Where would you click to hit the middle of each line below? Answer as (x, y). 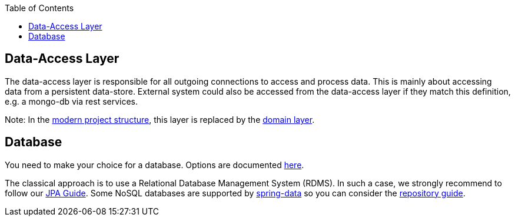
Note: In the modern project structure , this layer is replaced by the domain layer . (160, 119)
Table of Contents (39, 8)
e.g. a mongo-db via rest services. (72, 101)
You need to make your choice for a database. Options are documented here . (154, 165)
